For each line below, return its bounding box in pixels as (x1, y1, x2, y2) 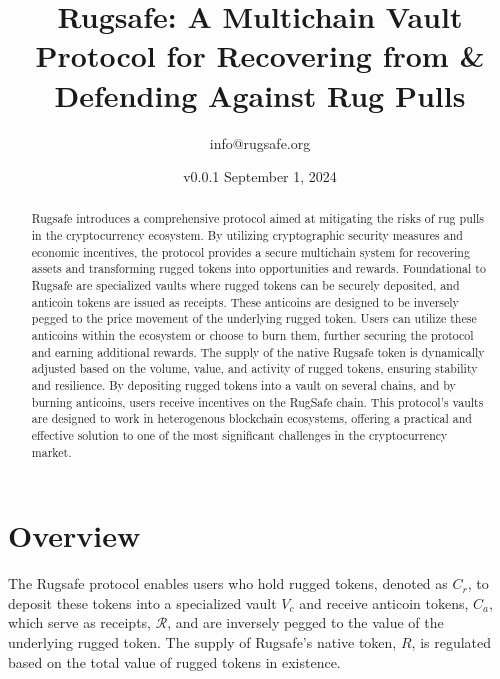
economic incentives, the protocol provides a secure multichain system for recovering (31, 243, 470, 260)
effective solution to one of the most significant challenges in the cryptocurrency (31, 427, 448, 444)
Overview (8, 515, 141, 556)
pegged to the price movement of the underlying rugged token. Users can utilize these (31, 310, 477, 327)
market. (31, 443, 72, 460)
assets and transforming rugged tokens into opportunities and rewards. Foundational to (31, 260, 486, 277)
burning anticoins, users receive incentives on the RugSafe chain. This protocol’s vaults (31, 393, 484, 410)
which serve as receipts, (8, 612, 151, 633)
